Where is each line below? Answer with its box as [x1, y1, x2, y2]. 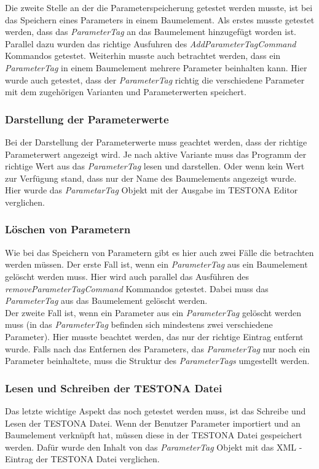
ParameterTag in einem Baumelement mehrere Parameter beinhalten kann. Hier [5, 61, 307, 74]
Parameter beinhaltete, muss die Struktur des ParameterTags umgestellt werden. [5, 354, 310, 367]
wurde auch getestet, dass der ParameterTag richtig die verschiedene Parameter [5, 73, 305, 86]
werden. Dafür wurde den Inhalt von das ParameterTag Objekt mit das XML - [5, 440, 302, 453]
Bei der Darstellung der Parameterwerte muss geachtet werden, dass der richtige [5, 135, 307, 148]
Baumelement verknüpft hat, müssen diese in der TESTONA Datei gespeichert [5, 428, 302, 441]
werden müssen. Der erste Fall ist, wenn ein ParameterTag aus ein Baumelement [5, 258, 308, 271]
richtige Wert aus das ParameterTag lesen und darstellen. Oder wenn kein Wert [5, 160, 305, 172]
